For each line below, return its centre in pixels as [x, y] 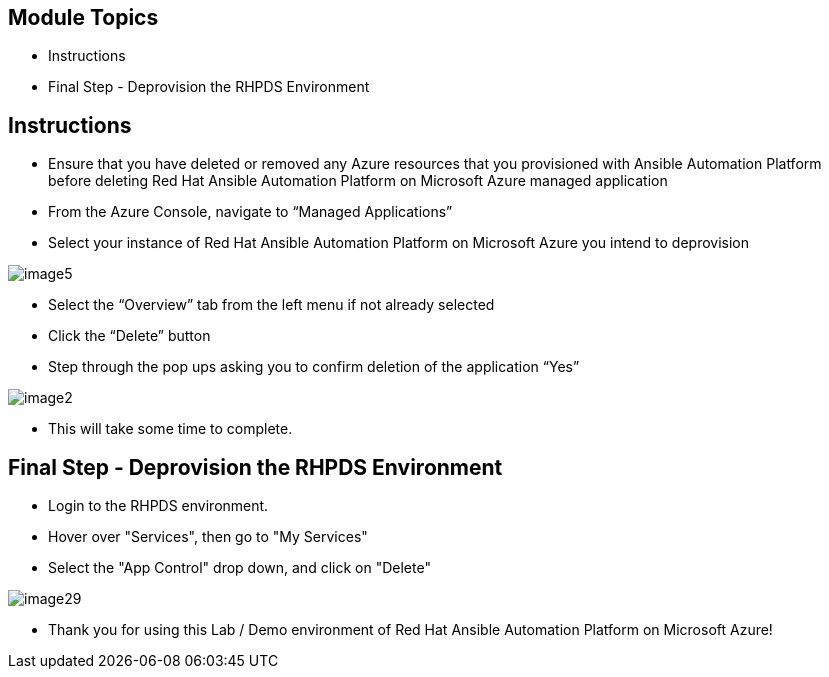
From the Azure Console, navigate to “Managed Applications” [250, 212]
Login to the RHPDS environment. [158, 506]
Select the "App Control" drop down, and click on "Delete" [239, 568]
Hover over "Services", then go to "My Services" [208, 537]
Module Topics [83, 17]
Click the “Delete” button [129, 336]
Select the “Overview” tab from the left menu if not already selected [271, 305]
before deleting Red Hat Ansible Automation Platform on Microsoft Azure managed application [358, 181]
